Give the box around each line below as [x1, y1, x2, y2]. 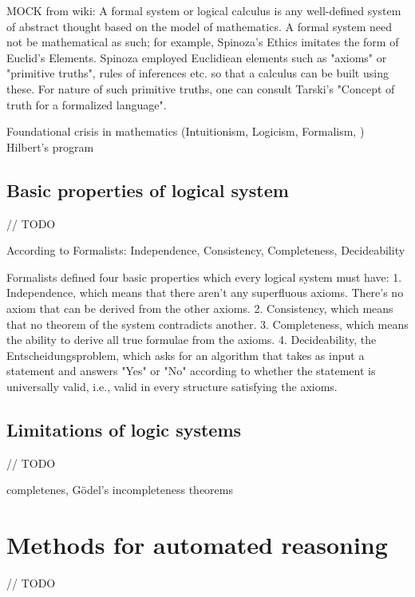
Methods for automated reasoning [6, 528, 388, 561]
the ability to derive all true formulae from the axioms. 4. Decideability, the [6, 331, 377, 348]
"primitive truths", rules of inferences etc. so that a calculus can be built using [6, 65, 389, 81]
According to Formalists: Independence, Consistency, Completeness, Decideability [6, 242, 405, 259]
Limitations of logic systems [6, 417, 242, 441]
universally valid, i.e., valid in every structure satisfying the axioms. [6, 378, 338, 394]
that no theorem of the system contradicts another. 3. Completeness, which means [6, 315, 409, 332]
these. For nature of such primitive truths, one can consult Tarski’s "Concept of [6, 80, 395, 97]
